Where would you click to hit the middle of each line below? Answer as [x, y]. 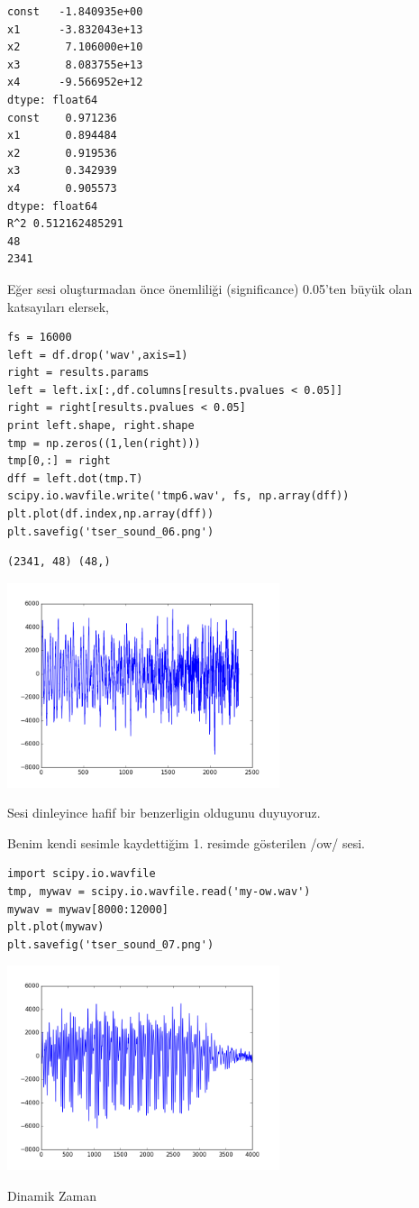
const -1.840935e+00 [75, 12]
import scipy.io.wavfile [82, 874]
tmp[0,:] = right [59, 461]
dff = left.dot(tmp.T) [75, 478]
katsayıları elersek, [59, 306]
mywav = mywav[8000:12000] [88, 909]
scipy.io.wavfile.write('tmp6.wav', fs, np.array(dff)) [178, 496]
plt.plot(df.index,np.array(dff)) [111, 514]
